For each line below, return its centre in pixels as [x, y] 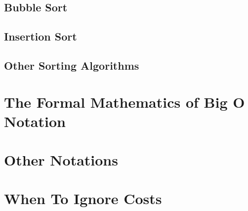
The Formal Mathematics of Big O [124, 102]
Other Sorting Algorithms [72, 65]
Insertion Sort [41, 36]
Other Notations [61, 160]
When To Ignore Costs [83, 198]
